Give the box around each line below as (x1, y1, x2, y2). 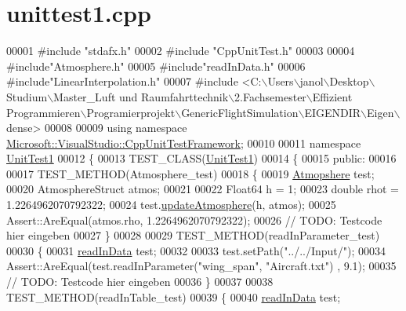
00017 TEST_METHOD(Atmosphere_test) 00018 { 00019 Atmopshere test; (6, 165, 375, 181)
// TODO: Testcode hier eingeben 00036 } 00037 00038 (6, 273, 274, 290)
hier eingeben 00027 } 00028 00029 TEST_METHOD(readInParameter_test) (6, 227, 380, 243)
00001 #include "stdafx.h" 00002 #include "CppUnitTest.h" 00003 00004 (6, 42, 355, 59)
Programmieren (6, 104, 81, 120)
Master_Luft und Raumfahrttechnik (53, 88, 229, 104)
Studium (6, 88, 48, 104)
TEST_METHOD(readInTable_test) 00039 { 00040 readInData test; (6, 288, 341, 305)
